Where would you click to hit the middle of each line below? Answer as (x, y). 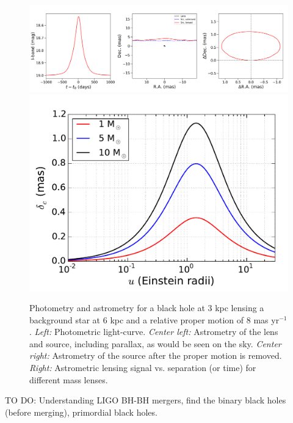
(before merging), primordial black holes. (81, 412)
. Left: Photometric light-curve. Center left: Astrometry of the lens (154, 332)
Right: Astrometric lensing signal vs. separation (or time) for (143, 368)
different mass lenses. (69, 379)
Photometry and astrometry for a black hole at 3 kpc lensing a (147, 308)
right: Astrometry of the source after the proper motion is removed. (156, 355)
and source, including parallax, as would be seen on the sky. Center (155, 343)
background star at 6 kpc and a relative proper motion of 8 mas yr (154, 319)
